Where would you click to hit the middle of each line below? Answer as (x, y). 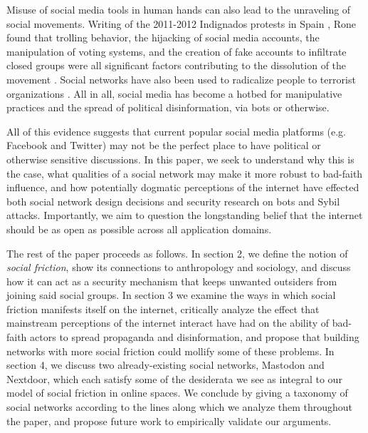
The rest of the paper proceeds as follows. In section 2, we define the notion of (177, 253)
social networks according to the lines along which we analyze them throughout (180, 407)
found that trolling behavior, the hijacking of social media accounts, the (163, 37)
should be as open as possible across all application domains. (139, 229)
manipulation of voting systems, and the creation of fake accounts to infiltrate (177, 51)
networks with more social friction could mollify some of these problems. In (170, 351)
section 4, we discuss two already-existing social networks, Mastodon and (165, 365)
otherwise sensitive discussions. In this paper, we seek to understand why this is (180, 159)
